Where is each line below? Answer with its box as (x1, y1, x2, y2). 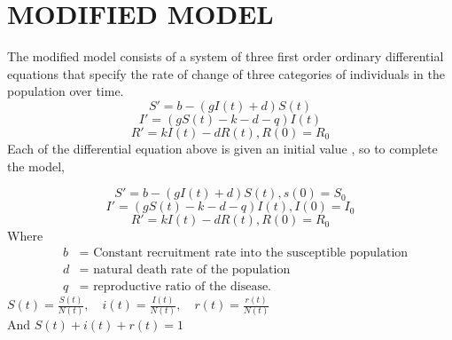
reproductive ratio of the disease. (93, 280, 272, 293)
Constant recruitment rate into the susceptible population (93, 246, 409, 259)
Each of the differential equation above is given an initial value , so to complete (7, 138, 438, 157)
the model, (7, 156, 65, 175)
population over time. (7, 82, 124, 100)
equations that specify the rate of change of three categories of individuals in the (7, 64, 445, 83)
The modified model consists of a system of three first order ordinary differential (7, 47, 444, 66)
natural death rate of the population (93, 263, 291, 276)
